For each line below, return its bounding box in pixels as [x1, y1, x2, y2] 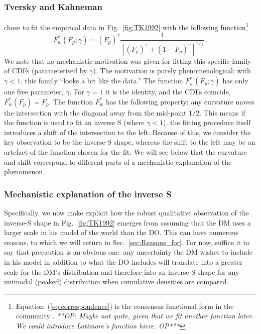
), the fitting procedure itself [163, 117, 251, 128]
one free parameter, [4, 86, 64, 97]
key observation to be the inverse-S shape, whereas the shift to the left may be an [4, 137, 255, 147]
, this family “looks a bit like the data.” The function [20, 75, 183, 86]
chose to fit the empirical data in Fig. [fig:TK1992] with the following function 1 [4, 21, 249, 32]
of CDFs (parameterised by [4, 65, 87, 76]
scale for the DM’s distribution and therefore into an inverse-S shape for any [4, 266, 239, 277]
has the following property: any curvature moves [106, 96, 254, 106]
